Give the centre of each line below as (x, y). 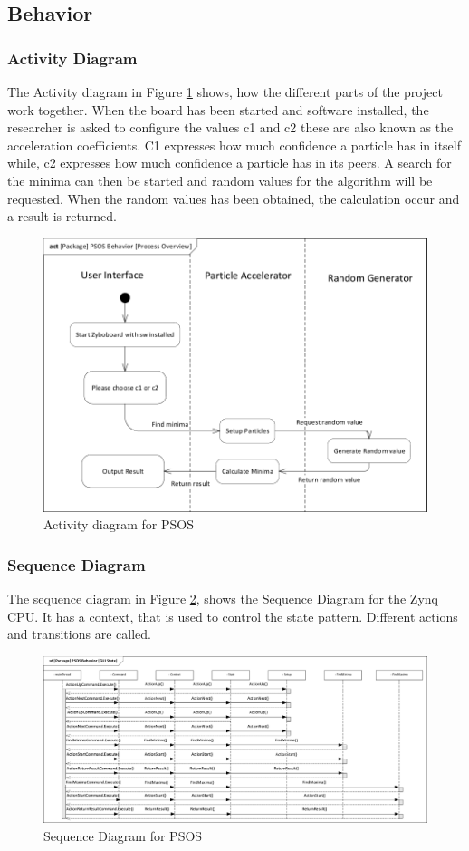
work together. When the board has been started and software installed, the (218, 109)
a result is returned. (62, 216)
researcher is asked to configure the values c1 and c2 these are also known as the (230, 127)
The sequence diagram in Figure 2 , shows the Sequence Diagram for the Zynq (223, 599)
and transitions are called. (79, 634)
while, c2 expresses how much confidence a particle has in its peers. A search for (230, 163)
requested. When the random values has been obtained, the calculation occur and (234, 198)
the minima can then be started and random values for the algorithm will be (220, 180)
